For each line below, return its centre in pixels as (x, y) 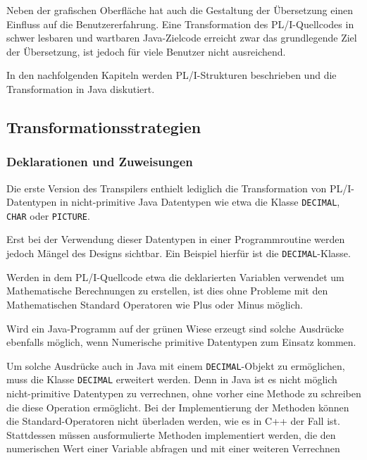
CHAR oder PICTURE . (48, 215)
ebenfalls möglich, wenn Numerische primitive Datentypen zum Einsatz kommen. (181, 342)
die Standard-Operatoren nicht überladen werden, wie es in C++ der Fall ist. (173, 421)
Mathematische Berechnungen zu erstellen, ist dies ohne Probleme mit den (167, 291)
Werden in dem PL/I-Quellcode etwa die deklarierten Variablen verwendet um (175, 276)
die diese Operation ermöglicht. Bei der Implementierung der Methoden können (178, 407)
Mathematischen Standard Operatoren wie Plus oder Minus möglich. (155, 304)
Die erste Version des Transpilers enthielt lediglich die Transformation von (167, 188)
